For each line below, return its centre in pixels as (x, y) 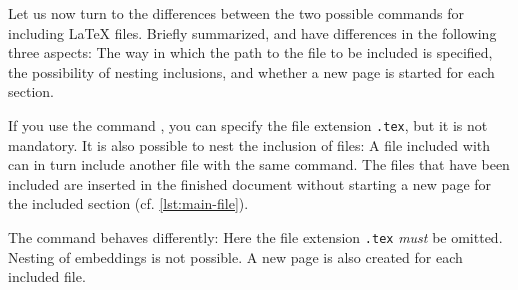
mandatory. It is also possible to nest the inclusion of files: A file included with (249, 144)
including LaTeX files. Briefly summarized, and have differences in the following (252, 32)
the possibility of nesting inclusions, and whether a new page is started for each (251, 71)
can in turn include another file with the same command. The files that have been (259, 164)
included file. (47, 276)
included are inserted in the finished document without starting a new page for (250, 183)
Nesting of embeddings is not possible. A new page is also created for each (235, 256)
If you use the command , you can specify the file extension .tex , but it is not (248, 124)
